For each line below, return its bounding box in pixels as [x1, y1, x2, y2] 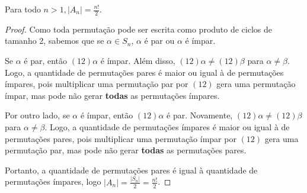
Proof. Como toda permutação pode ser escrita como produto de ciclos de [5, 22, 273, 35]
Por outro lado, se [5, 109, 70, 121]
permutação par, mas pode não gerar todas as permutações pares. [5, 144, 247, 156]
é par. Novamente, [167, 109, 233, 121]
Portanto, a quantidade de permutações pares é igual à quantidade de [5, 163, 258, 176]
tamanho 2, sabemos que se [5, 34, 104, 47]
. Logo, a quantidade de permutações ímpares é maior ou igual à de [44, 120, 290, 133]
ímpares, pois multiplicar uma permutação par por [5, 78, 188, 90]
